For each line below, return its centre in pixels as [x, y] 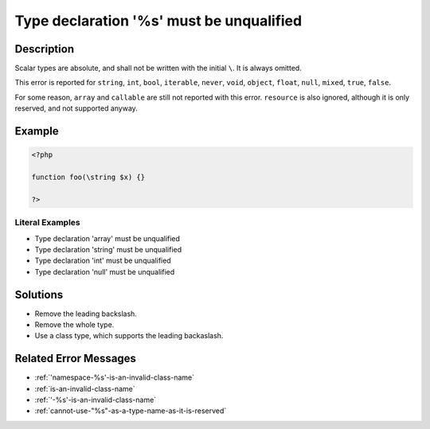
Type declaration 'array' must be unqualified [107, 238]
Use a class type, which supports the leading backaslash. [129, 336]
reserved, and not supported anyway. [76, 108]
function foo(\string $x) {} [88, 177]
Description [45, 49]
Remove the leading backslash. [86, 314]
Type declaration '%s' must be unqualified [158, 21]
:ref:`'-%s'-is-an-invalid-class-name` [96, 400]
